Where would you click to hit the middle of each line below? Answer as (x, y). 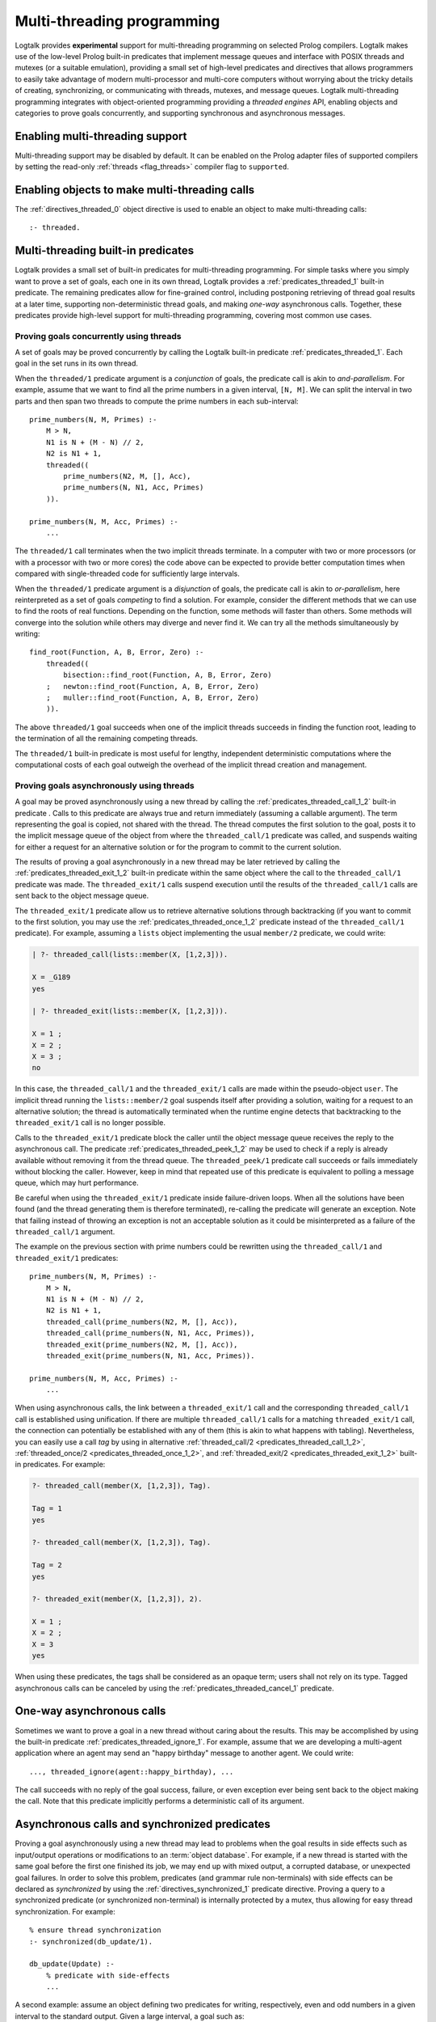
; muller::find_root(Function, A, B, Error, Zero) (153, 698)
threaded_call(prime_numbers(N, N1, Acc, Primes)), (150, 1333)
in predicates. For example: (60, 1465)
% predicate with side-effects (108, 1975)
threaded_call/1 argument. (65, 1231)
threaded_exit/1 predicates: (67, 1258)
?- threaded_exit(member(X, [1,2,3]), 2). (117, 1599)
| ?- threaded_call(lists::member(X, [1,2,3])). (130, 955)
